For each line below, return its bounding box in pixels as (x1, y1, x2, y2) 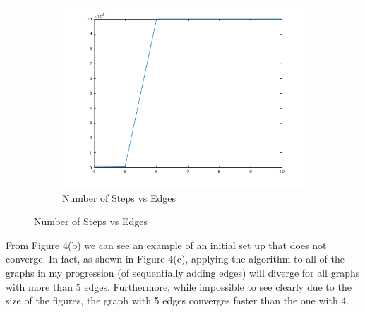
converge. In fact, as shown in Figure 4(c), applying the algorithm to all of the (6, 251, 345, 266)
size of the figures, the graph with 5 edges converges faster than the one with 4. (6, 293, 349, 308)
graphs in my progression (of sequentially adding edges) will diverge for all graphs (6, 265, 360, 280)
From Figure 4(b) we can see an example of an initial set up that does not (6, 237, 327, 252)
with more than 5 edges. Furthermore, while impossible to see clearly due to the (6, 279, 352, 294)
